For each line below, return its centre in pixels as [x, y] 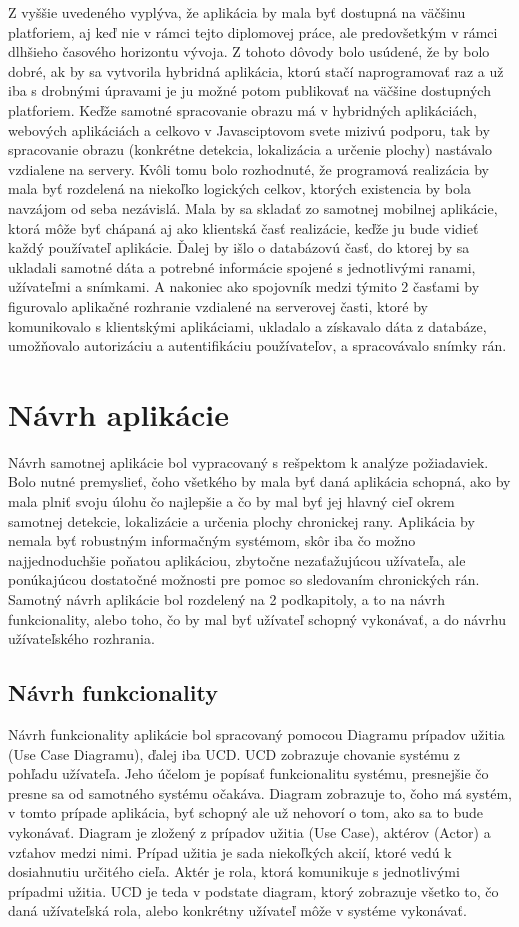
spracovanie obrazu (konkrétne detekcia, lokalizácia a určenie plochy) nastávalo [250, 149]
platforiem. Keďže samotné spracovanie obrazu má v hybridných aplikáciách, [242, 109]
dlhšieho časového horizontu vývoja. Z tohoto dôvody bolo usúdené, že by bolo [249, 51]
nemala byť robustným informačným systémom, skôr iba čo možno [212, 540]
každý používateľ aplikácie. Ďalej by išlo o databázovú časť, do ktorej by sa [239, 247]
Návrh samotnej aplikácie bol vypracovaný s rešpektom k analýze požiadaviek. [248, 461]
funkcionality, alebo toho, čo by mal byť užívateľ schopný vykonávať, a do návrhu [257, 618]
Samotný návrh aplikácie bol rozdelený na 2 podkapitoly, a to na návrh [226, 598]
